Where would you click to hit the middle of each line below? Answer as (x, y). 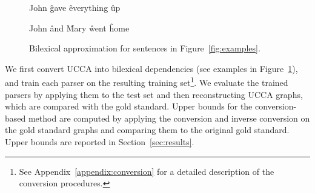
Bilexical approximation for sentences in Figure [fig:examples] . (145, 48)
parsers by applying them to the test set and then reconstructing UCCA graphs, (154, 94)
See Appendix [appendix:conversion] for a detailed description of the (147, 171)
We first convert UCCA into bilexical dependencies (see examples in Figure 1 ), (151, 68)
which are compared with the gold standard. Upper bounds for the (129, 106)
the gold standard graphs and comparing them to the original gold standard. (147, 130)
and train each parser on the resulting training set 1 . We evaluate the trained (147, 82)
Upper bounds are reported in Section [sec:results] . (100, 142)
